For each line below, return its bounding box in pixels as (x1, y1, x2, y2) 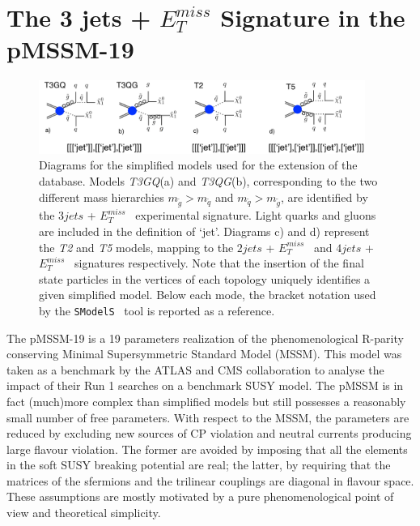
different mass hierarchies (39, 188, 164, 205)
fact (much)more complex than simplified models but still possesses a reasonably (6, 392, 406, 409)
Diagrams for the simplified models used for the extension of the (39, 156, 358, 173)
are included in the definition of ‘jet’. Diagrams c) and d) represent (39, 222, 370, 239)
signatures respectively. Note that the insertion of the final (74, 254, 364, 272)
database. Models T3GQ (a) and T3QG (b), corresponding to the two (39, 172, 378, 189)
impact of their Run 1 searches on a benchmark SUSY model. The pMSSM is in (6, 377, 404, 394)
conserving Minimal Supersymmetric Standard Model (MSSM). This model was (6, 345, 402, 362)
